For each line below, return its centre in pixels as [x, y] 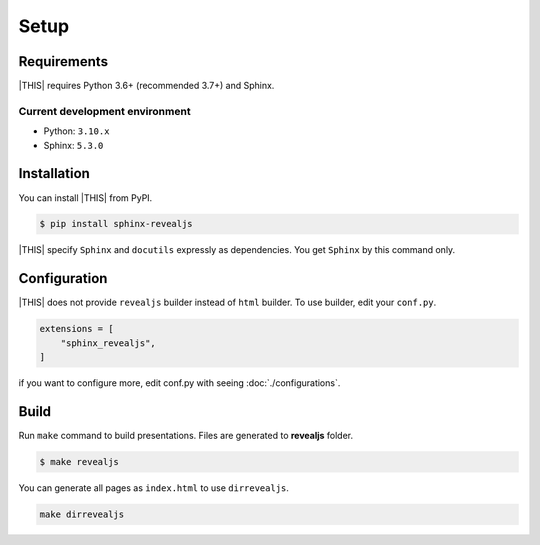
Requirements [63, 61]
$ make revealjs [79, 462]
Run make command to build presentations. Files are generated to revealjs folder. [186, 436]
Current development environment [104, 111]
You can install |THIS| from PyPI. [85, 197]
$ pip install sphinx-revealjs [116, 224]
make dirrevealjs [82, 514]
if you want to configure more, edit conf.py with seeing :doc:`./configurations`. [179, 383]
